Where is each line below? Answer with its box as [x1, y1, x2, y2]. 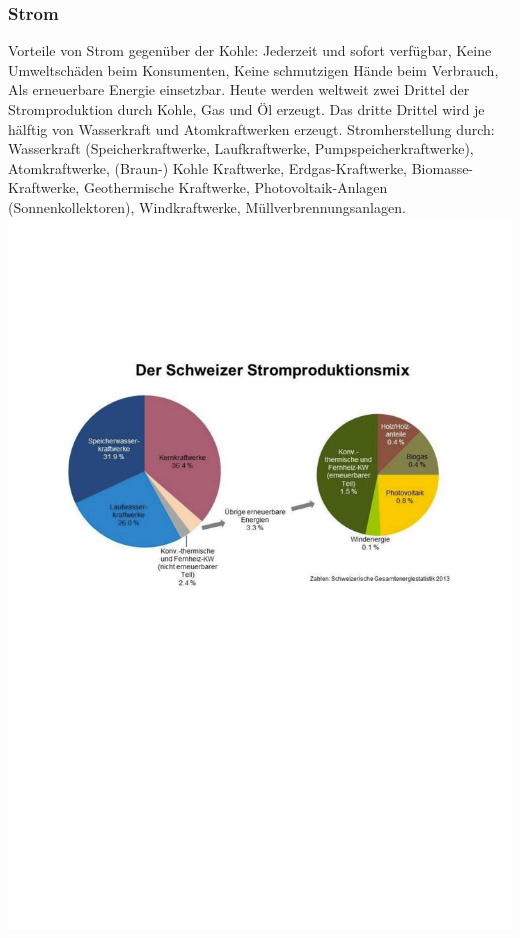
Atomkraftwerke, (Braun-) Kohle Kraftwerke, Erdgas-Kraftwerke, [8, 157, 407, 178]
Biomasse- [411, 157, 474, 178]
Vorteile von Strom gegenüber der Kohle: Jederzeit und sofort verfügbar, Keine [8, 40, 492, 61]
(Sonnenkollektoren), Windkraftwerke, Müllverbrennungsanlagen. [8, 196, 406, 217]
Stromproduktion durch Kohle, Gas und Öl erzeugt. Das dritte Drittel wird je [8, 99, 485, 119]
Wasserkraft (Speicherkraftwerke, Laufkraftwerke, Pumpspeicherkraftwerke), [8, 138, 474, 159]
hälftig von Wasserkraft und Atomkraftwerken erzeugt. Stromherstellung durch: [8, 118, 495, 139]
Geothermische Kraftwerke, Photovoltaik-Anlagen [83, 177, 388, 198]
